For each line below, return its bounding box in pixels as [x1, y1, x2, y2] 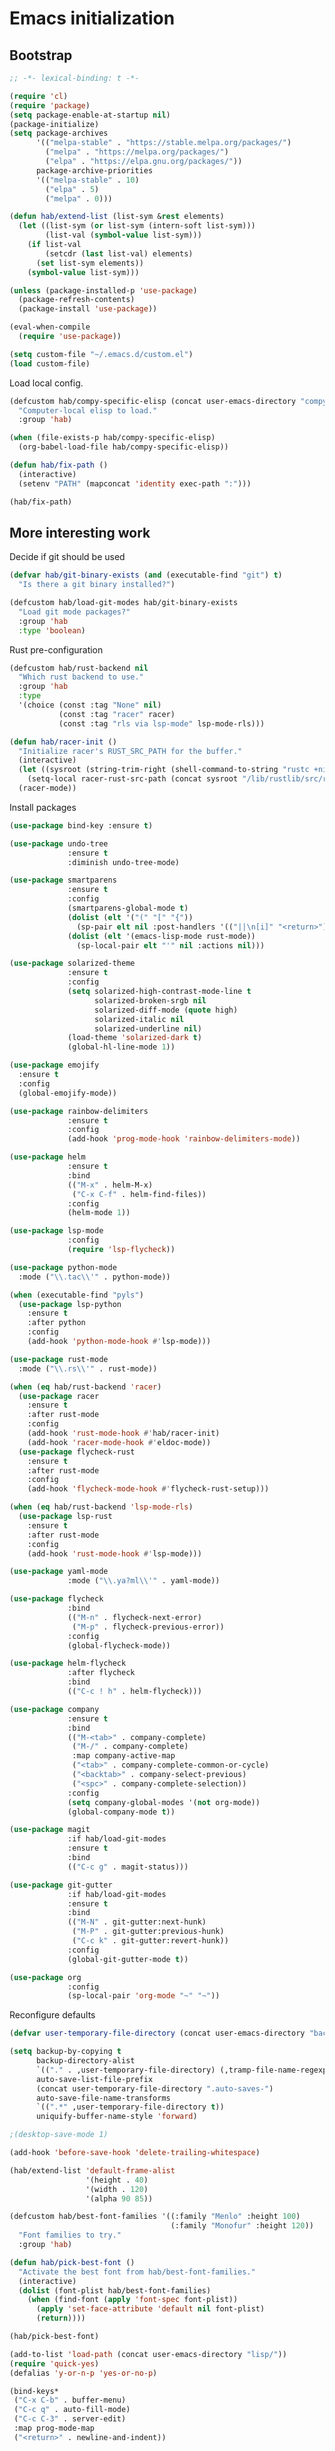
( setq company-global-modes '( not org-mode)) [67, 1797, 261, 1807]
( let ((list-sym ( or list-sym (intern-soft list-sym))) [18, 221, 256, 231]
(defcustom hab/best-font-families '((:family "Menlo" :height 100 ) [9, 2212, 301, 2222]
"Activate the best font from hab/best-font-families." [18, 2267, 256, 2277]
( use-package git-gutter [9, 1880, 113, 1890]
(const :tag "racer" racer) [58, 709, 176, 719]
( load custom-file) [9, 358, 91, 369]
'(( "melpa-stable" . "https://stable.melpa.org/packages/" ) [35, 138, 292, 148]
